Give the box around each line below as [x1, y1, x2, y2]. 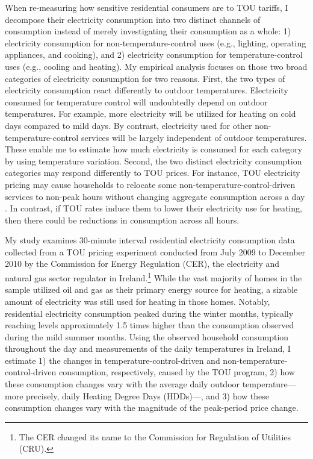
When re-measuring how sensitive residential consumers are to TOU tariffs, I [5, 1, 288, 13]
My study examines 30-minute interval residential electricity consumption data [5, 234, 295, 246]
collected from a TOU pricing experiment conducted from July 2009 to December [5, 245, 306, 258]
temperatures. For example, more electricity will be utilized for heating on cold [5, 107, 296, 120]
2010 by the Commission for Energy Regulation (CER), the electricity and [5, 257, 280, 270]
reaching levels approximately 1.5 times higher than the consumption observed [5, 319, 294, 331]
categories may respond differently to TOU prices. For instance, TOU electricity [5, 166, 300, 179]
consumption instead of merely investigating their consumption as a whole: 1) [5, 25, 291, 37]
